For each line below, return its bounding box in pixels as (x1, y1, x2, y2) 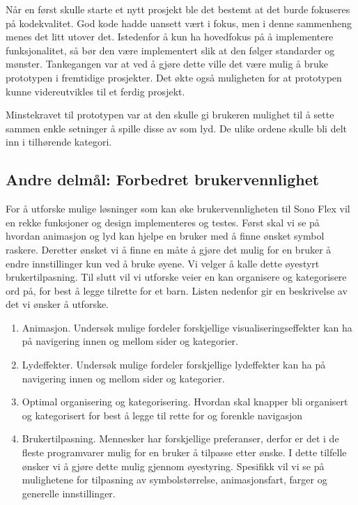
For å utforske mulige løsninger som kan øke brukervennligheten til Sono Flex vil (6, 201, 350, 216)
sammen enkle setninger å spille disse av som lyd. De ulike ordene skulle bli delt (6, 121, 347, 135)
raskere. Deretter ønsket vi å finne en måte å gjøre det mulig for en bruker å (6, 242, 332, 256)
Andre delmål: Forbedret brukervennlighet (6, 169, 320, 190)
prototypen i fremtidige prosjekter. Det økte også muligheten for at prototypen (6, 70, 342, 84)
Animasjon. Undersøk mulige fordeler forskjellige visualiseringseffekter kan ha (22, 320, 352, 334)
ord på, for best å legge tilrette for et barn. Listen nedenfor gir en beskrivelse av (6, 283, 348, 297)
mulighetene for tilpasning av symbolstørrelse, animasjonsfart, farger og (22, 472, 327, 487)
